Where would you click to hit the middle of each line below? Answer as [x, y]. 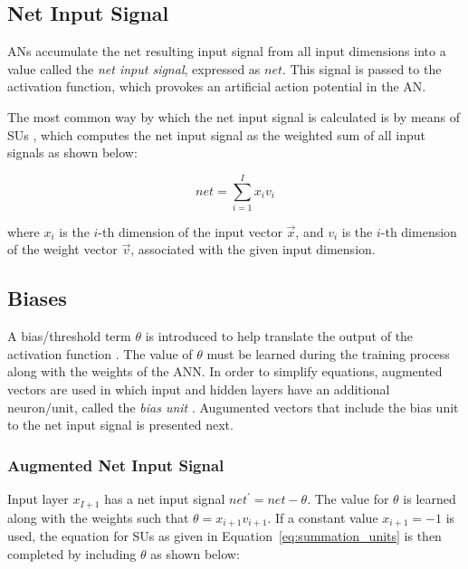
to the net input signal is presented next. [120, 425]
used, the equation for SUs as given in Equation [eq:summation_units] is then [224, 535]
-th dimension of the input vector [190, 231]
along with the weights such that [98, 517]
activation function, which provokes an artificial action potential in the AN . [217, 86]
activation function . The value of [100, 353]
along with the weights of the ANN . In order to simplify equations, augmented [225, 371]
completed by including [72, 553]
